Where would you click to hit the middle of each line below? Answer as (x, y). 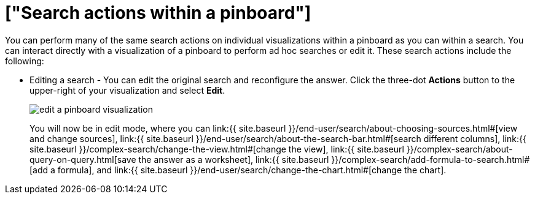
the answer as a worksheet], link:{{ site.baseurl (234, 159)
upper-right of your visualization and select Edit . (127, 90)
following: (25, 61)
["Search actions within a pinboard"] (158, 13)
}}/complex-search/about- (459, 149)
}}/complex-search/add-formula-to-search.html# (431, 159)
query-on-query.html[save (83, 159)
